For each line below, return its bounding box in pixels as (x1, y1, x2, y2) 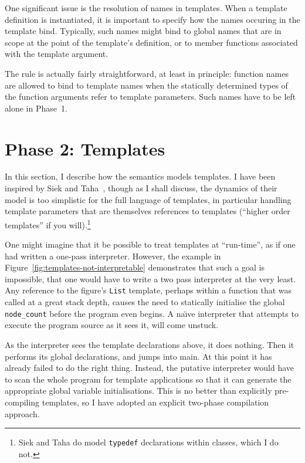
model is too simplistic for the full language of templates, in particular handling (5, 193, 292, 205)
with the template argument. (5, 48, 109, 60)
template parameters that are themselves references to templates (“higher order (5, 205, 290, 217)
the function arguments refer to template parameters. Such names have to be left (5, 90, 296, 103)
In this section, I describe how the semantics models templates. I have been (5, 170, 276, 183)
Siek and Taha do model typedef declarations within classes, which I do (18, 436, 279, 448)
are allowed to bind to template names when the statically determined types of (5, 79, 288, 91)
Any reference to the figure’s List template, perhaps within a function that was (5, 284, 292, 296)
